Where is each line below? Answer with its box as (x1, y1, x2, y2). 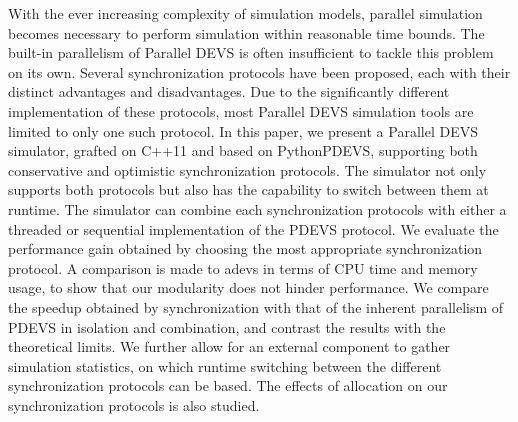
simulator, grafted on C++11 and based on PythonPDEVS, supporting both (8, 140, 478, 161)
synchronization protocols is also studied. (8, 394, 260, 415)
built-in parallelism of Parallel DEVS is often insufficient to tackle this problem (8, 42, 494, 63)
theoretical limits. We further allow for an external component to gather (8, 336, 451, 357)
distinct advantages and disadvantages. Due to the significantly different (8, 81, 450, 102)
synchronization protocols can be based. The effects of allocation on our (8, 375, 448, 396)
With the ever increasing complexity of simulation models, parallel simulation (8, 3, 483, 23)
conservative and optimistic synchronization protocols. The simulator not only (8, 159, 487, 180)
